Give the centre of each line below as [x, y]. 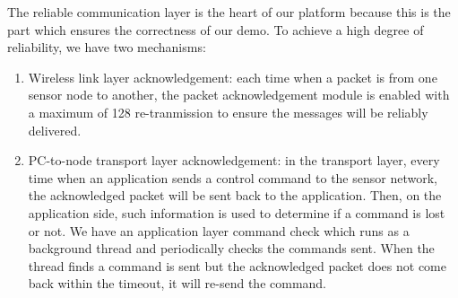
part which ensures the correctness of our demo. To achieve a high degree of [216, 29]
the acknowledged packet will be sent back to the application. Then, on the [235, 195]
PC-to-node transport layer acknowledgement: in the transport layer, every [234, 160]
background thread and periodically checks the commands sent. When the [231, 248]
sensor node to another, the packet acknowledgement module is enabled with [239, 95]
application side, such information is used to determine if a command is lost [237, 212]
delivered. [55, 130]
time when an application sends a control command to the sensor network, [233, 177]
